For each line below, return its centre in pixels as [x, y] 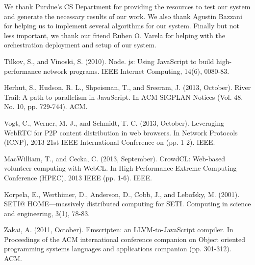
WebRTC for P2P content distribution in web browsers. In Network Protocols [121, 132]
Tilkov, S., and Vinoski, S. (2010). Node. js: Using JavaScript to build [109, 61]
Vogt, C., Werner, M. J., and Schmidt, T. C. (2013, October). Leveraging [114, 122]
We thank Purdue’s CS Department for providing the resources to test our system [127, 6]
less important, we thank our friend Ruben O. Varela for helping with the [115, 35]
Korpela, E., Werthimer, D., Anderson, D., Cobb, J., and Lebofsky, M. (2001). [122, 194]
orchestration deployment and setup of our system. [80, 45]
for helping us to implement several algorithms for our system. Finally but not [122, 26]
